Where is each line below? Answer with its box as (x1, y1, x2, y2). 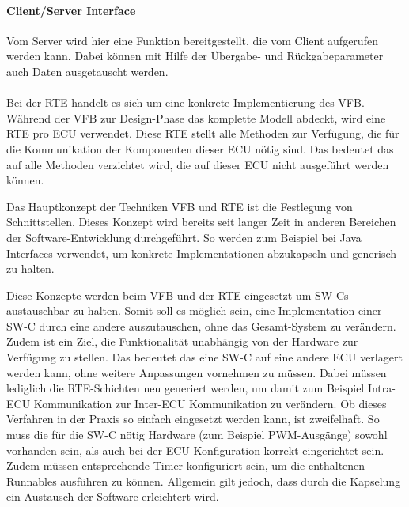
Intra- (367, 380, 396, 396)
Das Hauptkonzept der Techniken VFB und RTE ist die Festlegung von (6, 198, 353, 214)
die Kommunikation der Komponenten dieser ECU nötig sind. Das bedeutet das (6, 140, 394, 157)
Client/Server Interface (6, 2, 136, 18)
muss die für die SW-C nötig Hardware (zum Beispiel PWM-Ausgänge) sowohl (6, 426, 388, 443)
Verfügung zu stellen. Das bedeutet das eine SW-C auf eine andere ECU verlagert (6, 349, 403, 365)
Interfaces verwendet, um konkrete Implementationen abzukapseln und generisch (6, 244, 397, 261)
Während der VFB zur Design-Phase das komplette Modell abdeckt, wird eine (6, 109, 386, 126)
